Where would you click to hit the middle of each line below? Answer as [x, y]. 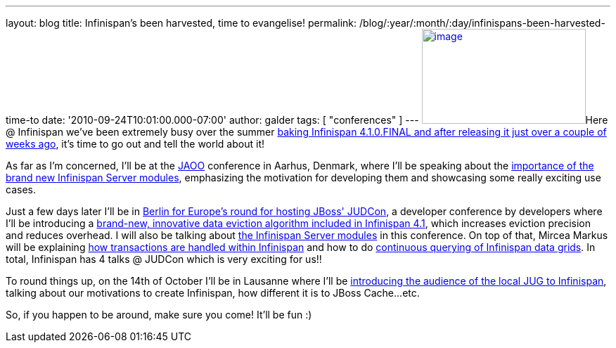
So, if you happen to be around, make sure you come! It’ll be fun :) [159, 315]
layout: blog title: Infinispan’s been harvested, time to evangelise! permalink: [181, 23]
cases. [21, 189]
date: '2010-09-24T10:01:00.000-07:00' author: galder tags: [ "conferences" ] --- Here [325, 120]
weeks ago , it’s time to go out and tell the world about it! [135, 144]
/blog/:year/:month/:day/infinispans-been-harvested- [482, 23]
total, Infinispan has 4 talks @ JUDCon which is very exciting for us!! [164, 259]
